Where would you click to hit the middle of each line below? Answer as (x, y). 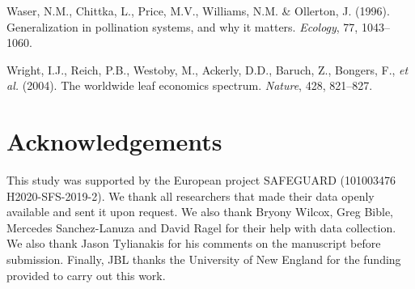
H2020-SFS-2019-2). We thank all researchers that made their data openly (191, 195)
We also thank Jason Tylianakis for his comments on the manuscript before (194, 243)
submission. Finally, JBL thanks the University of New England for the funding (204, 259)
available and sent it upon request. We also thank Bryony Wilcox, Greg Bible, (200, 212)
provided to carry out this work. (86, 275)
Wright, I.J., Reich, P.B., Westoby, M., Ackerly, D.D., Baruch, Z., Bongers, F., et (207, 69)
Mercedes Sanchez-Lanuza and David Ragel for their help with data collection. (201, 227)
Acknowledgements (114, 141)
